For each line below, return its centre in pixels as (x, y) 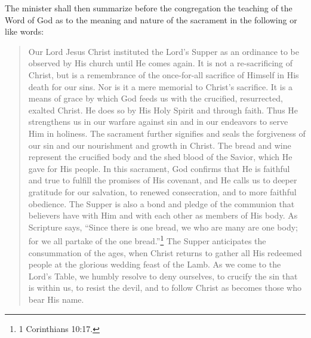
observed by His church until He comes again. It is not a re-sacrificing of (161, 63)
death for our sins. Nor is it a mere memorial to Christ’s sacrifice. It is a (160, 86)
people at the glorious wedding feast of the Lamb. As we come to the (155, 264)
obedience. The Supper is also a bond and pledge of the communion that (161, 203)
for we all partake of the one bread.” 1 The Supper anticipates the (147, 240)
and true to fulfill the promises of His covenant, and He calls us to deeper (163, 180)
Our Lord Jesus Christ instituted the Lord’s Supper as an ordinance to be (164, 51)
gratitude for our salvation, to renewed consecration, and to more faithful (162, 191)
